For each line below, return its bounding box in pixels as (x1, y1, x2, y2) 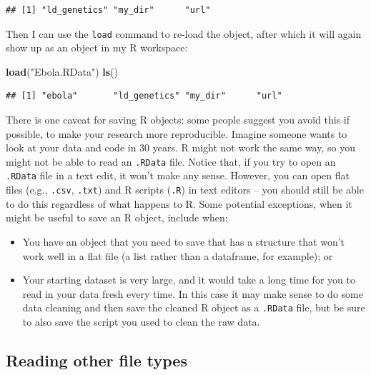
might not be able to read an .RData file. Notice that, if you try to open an (6, 154, 336, 169)
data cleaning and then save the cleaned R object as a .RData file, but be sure (22, 300, 365, 315)
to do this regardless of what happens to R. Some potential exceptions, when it (6, 196, 352, 211)
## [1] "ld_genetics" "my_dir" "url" (6, 5, 211, 15)
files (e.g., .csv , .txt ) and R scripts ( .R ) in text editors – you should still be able (6, 182, 364, 197)
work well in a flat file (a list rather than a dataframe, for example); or (22, 248, 333, 263)
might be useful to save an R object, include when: (6, 210, 228, 225)
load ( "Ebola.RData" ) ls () (6, 64, 119, 79)
